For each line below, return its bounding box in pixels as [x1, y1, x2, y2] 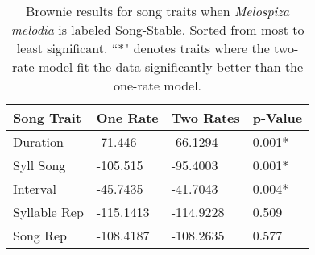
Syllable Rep [13, 203, 84, 221]
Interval [13, 179, 56, 198]
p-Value [252, 108, 303, 127]
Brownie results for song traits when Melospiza [25, 2, 290, 20]
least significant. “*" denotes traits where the [16, 39, 270, 57]
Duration [13, 132, 64, 151]
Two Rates [171, 108, 240, 127]
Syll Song [13, 156, 66, 174]
